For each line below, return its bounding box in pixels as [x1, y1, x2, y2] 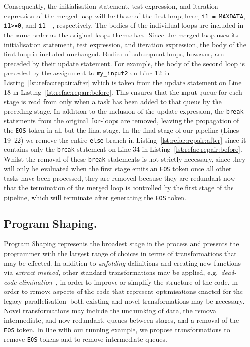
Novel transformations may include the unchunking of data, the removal [4, 305, 218, 315]
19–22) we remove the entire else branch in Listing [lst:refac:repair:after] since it [4, 134, 246, 145]
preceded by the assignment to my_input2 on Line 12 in [4, 68, 170, 78]
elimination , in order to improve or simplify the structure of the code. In [18, 276, 238, 287]
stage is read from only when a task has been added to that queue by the [4, 96, 222, 107]
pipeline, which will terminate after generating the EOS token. [4, 192, 186, 202]
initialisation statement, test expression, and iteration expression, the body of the [4, 39, 246, 49]
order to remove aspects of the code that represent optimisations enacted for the [4, 286, 243, 296]
